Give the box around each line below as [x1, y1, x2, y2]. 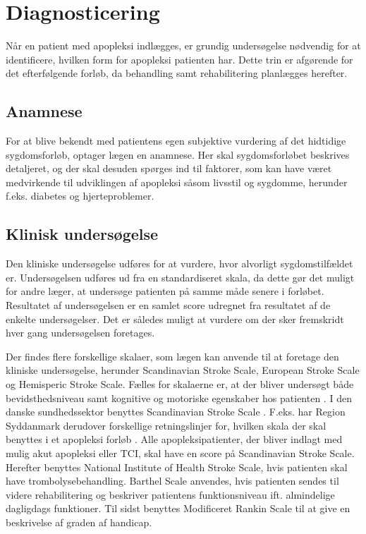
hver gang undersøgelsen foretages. [6, 325, 155, 340]
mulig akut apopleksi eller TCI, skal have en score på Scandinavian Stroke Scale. [6, 446, 355, 460]
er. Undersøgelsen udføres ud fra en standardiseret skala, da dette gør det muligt [6, 269, 355, 284]
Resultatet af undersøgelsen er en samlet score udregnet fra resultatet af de [6, 298, 331, 312]
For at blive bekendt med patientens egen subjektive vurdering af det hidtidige [6, 133, 346, 148]
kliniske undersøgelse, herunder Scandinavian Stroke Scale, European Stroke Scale [6, 363, 360, 377]
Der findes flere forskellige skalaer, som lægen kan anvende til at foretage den [6, 348, 339, 363]
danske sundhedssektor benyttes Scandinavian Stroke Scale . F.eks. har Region [6, 404, 346, 419]
